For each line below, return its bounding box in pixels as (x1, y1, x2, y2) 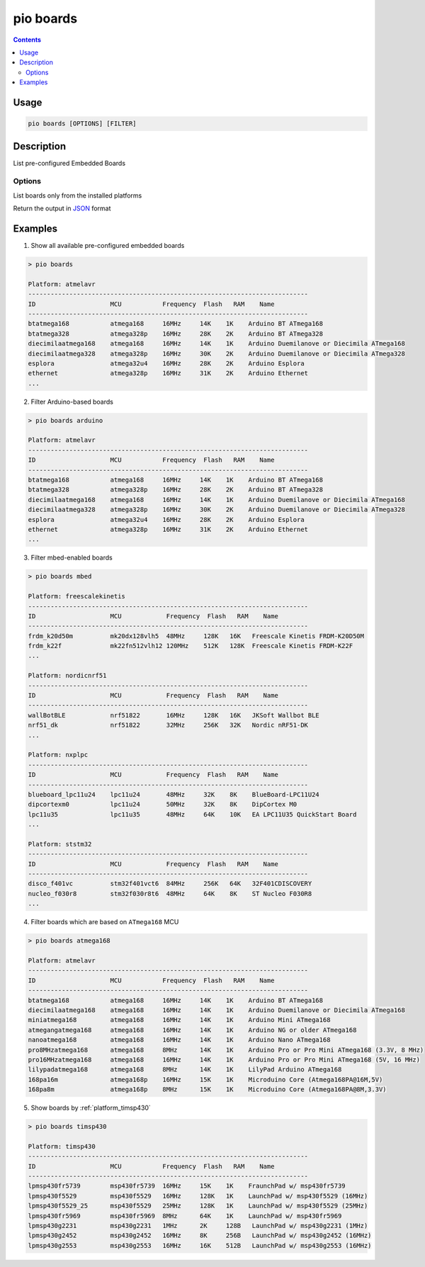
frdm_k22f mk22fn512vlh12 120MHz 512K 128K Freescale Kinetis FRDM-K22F (28, 642, 353, 650)
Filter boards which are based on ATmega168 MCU (30, 918, 179, 926)
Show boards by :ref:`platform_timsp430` (30, 1103, 152, 1112)
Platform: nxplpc (28, 751, 89, 759)
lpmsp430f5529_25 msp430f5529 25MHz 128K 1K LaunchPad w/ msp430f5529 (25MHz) (28, 1202, 368, 1210)
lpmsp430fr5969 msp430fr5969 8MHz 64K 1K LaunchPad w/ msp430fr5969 (28, 1212, 342, 1220)
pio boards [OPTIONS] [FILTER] (28, 120, 137, 127)
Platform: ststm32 (28, 840, 92, 848)
